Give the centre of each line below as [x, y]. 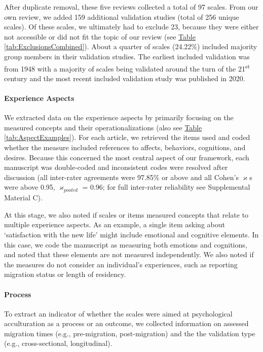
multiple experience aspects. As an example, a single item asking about [115, 224]
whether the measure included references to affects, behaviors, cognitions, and [125, 147]
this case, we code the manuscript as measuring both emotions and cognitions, [126, 244]
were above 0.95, [30, 187]
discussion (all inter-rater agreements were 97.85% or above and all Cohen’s [121, 177]
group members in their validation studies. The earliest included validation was [127, 56]
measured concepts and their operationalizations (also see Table [103, 127]
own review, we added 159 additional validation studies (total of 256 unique [122, 16]
